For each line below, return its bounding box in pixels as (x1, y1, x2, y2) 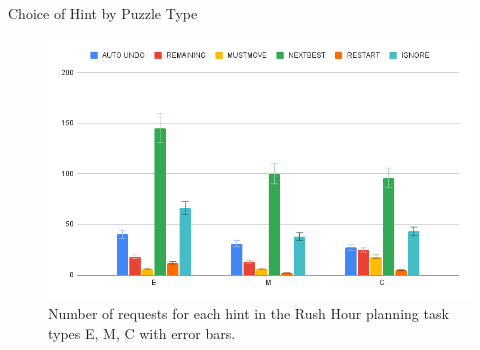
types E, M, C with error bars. (48, 322, 236, 343)
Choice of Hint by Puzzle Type (8, 3, 198, 23)
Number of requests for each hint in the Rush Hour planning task (48, 303, 449, 324)
